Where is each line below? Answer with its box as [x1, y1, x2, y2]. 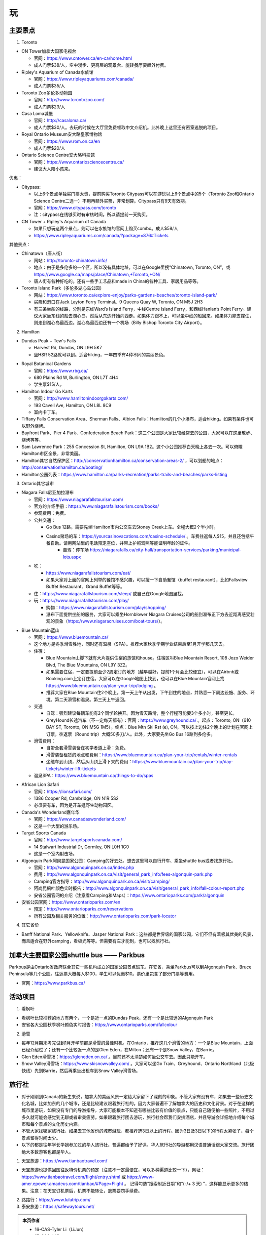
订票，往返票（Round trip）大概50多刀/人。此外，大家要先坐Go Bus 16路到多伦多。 [46, 731, 215, 737]
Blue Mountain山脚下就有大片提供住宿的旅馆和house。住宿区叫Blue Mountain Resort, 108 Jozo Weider [46, 655, 254, 661]
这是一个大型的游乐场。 [33, 823, 81, 829]
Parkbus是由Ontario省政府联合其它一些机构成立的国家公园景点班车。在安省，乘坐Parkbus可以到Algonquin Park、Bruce [9, 964, 252, 970]
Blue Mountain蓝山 [21, 627, 60, 633]
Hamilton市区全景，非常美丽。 [21, 451, 83, 456]
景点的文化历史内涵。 [38, 1121, 82, 1127]
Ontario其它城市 [21, 480, 54, 486]
